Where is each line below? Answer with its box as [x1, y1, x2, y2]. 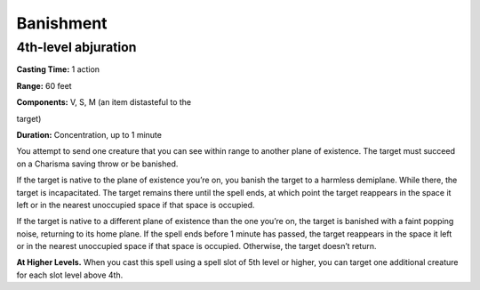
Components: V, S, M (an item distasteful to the [16, 97, 192, 108]
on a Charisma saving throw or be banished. [16, 158, 179, 169]
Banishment [16, 13, 108, 33]
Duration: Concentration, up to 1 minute [16, 129, 162, 140]
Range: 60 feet [16, 80, 72, 91]
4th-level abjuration [16, 39, 137, 55]
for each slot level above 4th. [16, 270, 124, 280]
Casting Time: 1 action [16, 64, 100, 75]
